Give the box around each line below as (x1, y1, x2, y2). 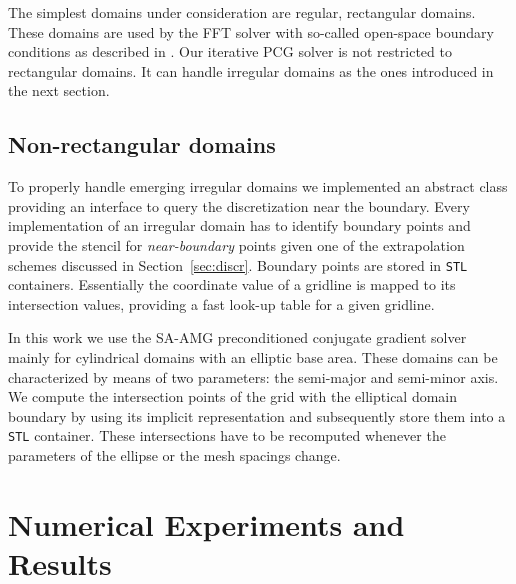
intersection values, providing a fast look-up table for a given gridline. (8, 293, 435, 314)
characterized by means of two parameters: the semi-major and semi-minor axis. (8, 366, 499, 387)
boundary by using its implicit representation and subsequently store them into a (8, 405, 506, 426)
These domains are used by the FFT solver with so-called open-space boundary (8, 21, 494, 42)
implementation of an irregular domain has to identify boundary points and (8, 215, 471, 236)
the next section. (8, 80, 110, 101)
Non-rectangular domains (8, 129, 276, 160)
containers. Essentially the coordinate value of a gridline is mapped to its (8, 274, 456, 295)
